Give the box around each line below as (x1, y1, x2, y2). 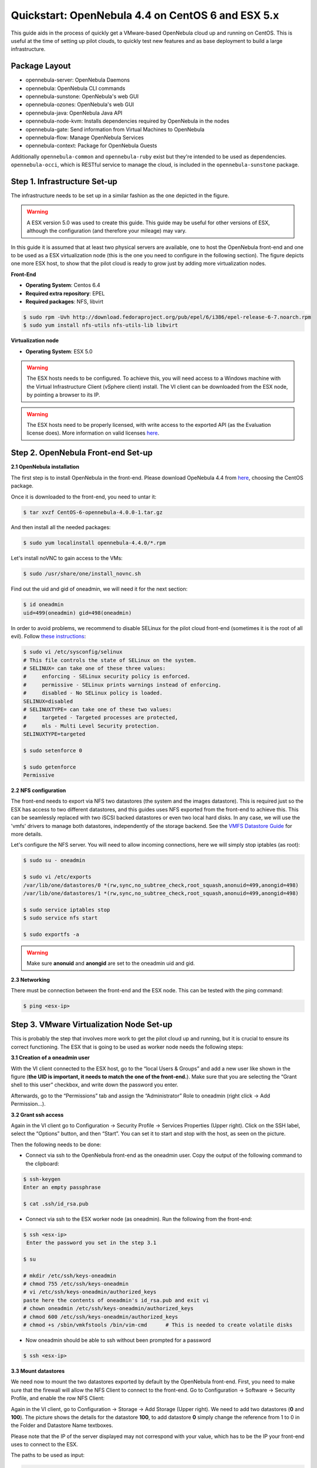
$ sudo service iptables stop (23, 906, 110, 913)
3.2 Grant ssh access (11, 1111, 64, 1118)
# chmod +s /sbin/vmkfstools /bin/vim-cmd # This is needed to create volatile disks (23, 1321, 293, 1328)
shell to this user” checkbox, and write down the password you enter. (11, 1081, 178, 1089)
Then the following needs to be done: (11, 1141, 102, 1148)
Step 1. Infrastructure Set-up (11, 176, 117, 186)
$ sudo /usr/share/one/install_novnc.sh (23, 570, 141, 577)
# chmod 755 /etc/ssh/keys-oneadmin (23, 1281, 129, 1287)
